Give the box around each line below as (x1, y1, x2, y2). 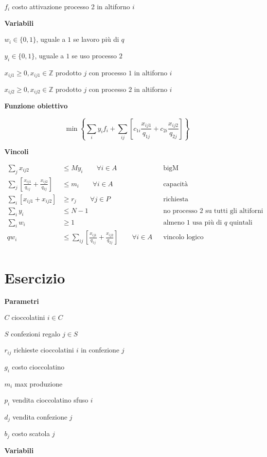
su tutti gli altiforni (205, 207, 263, 214)
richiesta (163, 195, 189, 203)
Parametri (4, 296, 39, 306)
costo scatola (12, 428, 50, 439)
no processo (163, 207, 197, 214)
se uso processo (71, 50, 117, 60)
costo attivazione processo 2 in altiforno (12, 1, 130, 11)
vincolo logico (163, 234, 204, 241)
